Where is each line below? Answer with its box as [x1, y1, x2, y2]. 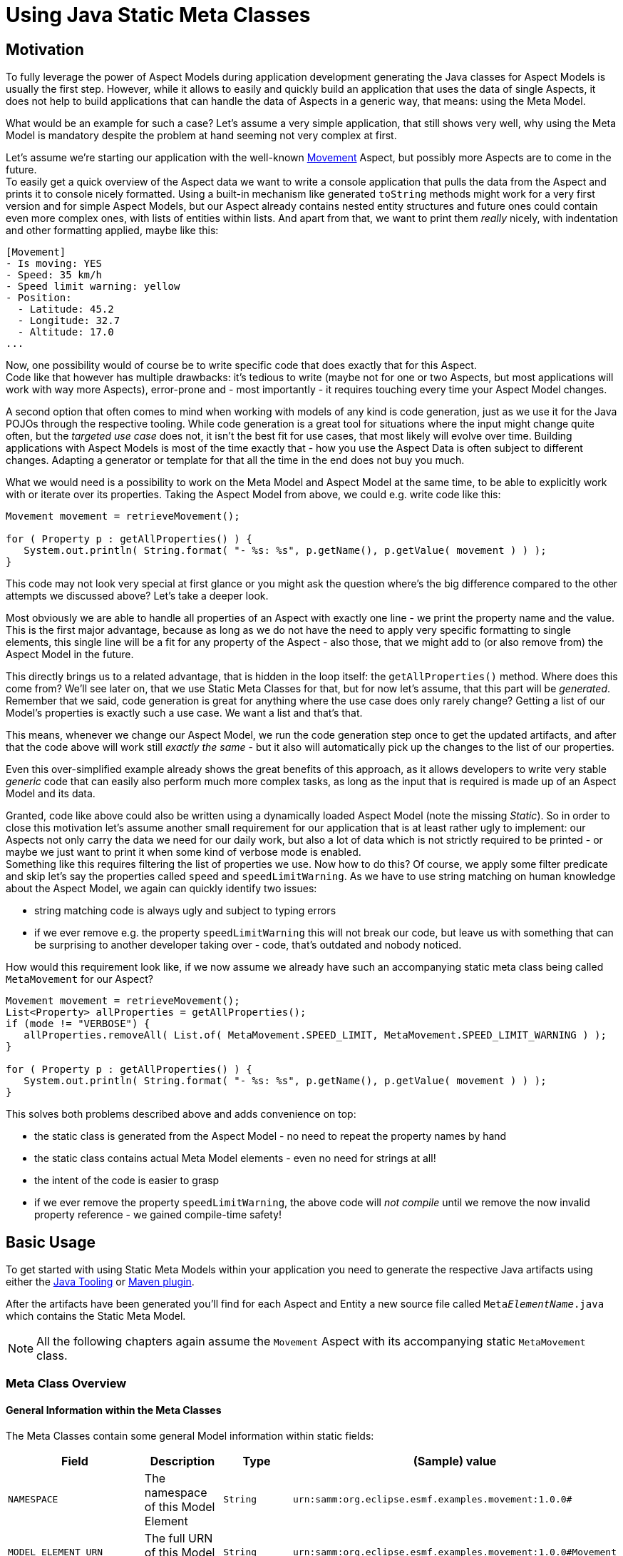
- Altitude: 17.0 [17, 326, 114, 338]
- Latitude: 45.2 [17, 303, 114, 315]
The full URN [144, 1530, 213, 1545]
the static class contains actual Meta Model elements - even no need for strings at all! [34, 1152, 436, 1165]
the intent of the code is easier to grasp [34, 1174, 220, 1187]
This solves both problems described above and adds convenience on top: [6, 1108, 356, 1121]
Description [150, 1453, 215, 1468]
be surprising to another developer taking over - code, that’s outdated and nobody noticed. [34, 939, 462, 951]
